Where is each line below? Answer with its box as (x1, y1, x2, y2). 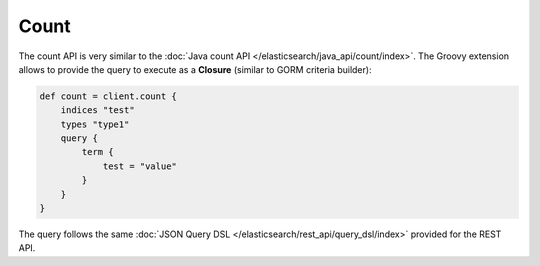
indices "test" (60, 105, 135, 116)
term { (81, 146, 114, 158)
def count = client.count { (39, 90, 177, 102)
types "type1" (60, 118, 130, 130)
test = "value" (102, 160, 177, 172)
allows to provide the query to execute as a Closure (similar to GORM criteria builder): (18, 63, 372, 75)
